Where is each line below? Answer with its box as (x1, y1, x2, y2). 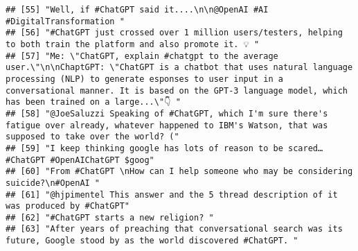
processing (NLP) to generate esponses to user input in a (6, 73, 283, 84)
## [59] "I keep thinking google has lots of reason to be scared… (6, 143, 323, 153)
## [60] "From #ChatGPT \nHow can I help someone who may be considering (6, 166, 353, 177)
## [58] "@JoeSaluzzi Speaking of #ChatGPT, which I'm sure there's (6, 108, 328, 119)
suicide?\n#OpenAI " (6, 178, 100, 188)
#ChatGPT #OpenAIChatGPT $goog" (6, 155, 154, 165)
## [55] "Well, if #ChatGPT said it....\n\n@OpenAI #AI (6, 5, 269, 15)
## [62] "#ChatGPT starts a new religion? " (6, 212, 214, 223)
